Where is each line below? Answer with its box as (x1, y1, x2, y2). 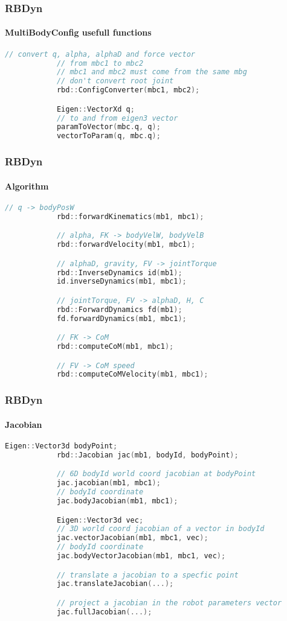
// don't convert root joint (56, 77, 174, 86)
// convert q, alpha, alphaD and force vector (5, 49, 195, 59)
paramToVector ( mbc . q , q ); (56, 123, 161, 132)
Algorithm (5, 179, 49, 192)
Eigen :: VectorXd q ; (56, 104, 135, 113)
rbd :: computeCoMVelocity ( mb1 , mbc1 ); (56, 370, 208, 379)
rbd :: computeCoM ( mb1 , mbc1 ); (56, 342, 174, 351)
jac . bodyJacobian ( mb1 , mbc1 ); (56, 497, 178, 506)
